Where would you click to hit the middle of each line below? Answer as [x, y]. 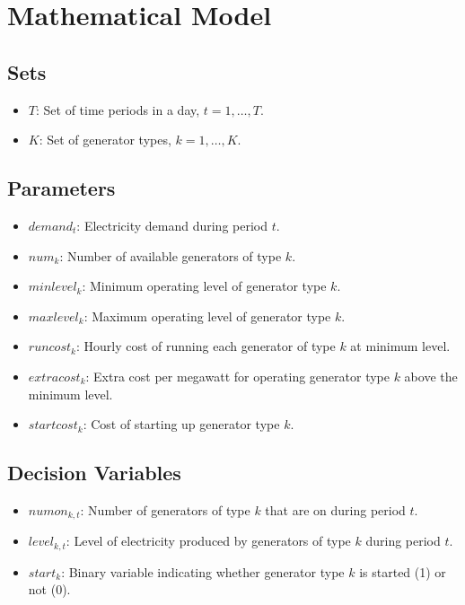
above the [431, 376]
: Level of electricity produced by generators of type [208, 541]
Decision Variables [94, 473]
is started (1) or [403, 571]
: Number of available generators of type [171, 255]
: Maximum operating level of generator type [207, 316]
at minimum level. [400, 346]
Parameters [61, 188]
